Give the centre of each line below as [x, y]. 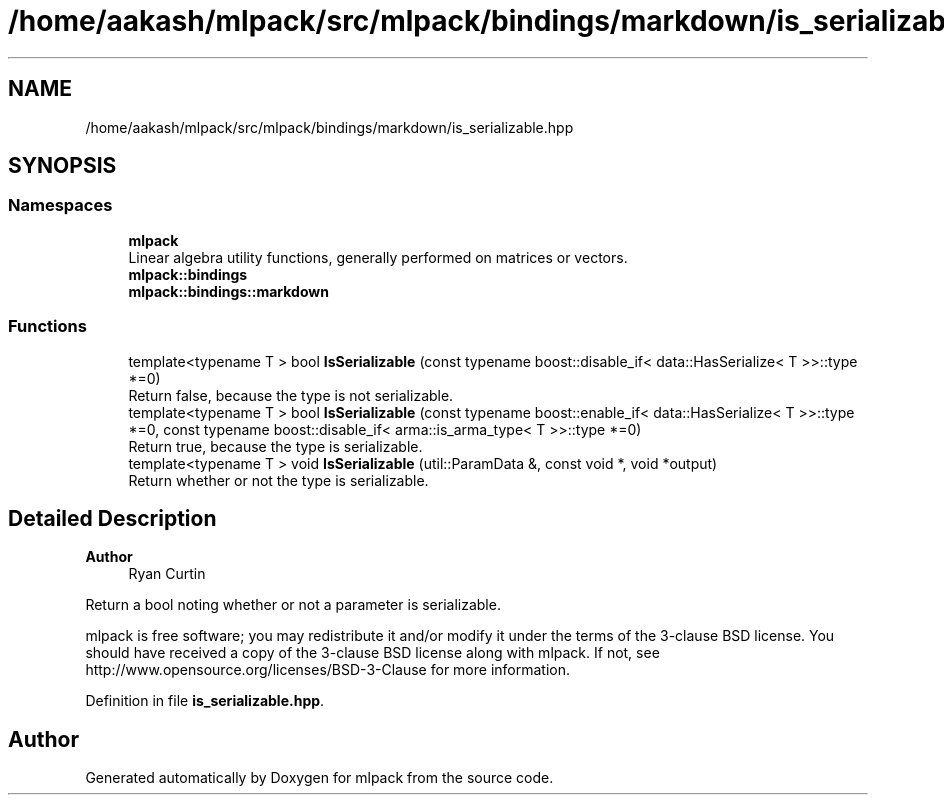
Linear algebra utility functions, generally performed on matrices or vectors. [378, 257]
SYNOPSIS [62, 166]
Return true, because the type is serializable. [275, 446]
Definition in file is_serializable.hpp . [205, 701]
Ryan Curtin [167, 574]
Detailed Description [112, 518]
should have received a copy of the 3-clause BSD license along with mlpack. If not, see [372, 653]
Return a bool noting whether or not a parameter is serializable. [293, 605]
